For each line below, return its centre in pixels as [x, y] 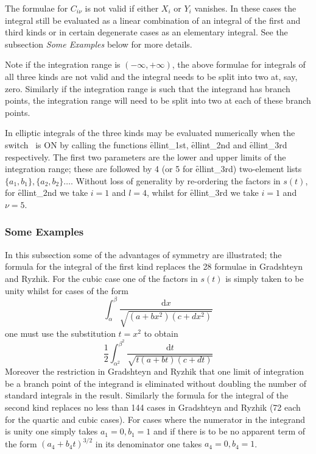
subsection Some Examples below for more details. [99, 44]
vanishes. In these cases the [245, 8]
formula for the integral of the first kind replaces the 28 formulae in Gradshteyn [154, 266]
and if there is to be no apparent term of [229, 431]
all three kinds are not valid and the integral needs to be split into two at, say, [151, 76]
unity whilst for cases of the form [67, 290]
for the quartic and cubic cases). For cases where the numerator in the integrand [155, 419]
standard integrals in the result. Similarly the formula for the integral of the [147, 395]
